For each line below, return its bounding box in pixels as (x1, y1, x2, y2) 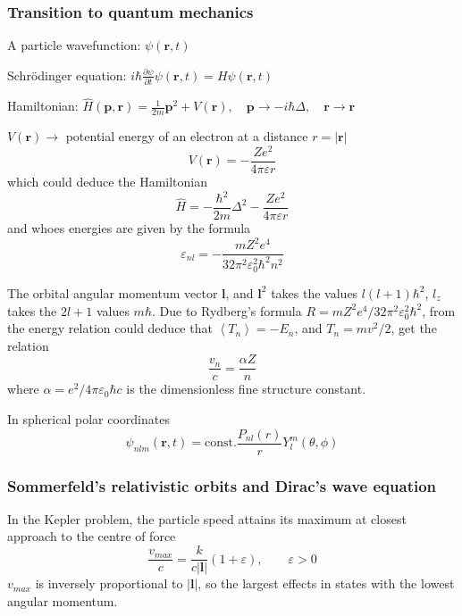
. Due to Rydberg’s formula (151, 301, 302, 320)
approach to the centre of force (7, 527, 176, 545)
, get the (391, 319, 437, 337)
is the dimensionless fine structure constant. (126, 379, 366, 398)
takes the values (271, 283, 358, 302)
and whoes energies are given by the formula (7, 219, 251, 237)
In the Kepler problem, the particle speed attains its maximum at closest (7, 509, 407, 528)
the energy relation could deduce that (7, 319, 213, 337)
